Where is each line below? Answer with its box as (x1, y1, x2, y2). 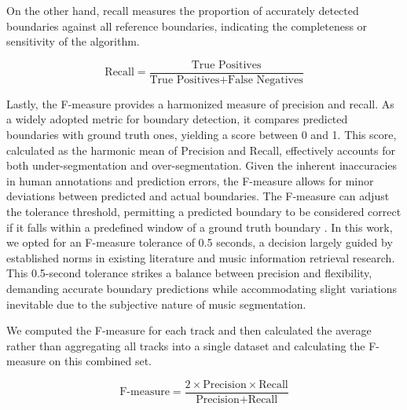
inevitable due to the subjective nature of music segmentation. (6, 295, 306, 312)
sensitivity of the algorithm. (6, 33, 140, 49)
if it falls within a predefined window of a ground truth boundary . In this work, (6, 218, 393, 235)
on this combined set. (49, 353, 152, 369)
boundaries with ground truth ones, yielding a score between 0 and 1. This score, (6, 126, 397, 143)
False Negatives (228, 74, 303, 86)
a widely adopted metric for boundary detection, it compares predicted (6, 111, 348, 127)
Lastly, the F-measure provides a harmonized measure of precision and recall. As (6, 95, 394, 112)
